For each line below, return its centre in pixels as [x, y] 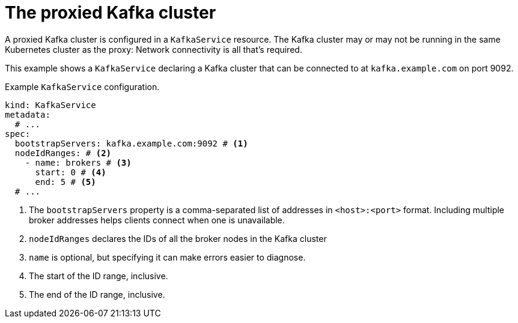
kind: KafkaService [50, 105]
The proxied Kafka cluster [111, 13]
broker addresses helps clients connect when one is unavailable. [157, 220]
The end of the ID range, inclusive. [97, 294]
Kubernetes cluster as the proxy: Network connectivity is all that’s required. [154, 49]
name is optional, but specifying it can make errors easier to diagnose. [167, 257]
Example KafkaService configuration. [82, 86]
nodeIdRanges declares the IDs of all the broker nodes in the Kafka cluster [178, 238]
